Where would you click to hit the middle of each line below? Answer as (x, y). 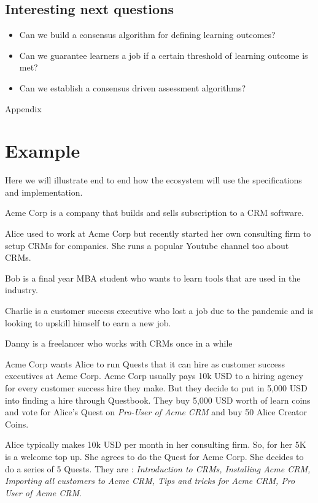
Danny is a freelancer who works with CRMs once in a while (119, 343)
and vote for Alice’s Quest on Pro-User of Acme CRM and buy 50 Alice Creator (156, 412)
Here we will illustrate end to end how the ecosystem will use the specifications (153, 180)
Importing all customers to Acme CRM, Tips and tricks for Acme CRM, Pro (150, 481)
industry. (21, 290)
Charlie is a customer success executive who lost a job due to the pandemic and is (159, 311)
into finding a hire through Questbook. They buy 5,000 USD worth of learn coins (158, 400)
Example (43, 151)
